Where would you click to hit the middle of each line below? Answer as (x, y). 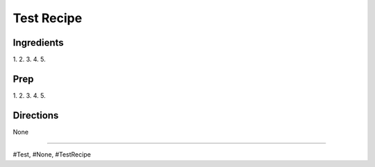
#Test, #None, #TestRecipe (52, 155)
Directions (36, 115)
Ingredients (38, 43)
